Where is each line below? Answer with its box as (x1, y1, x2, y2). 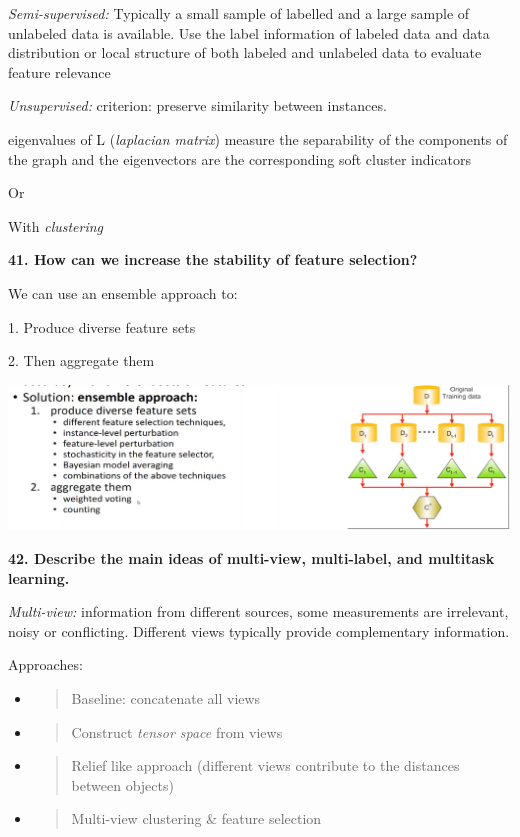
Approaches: (8, 654, 83, 675)
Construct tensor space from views (71, 721, 283, 742)
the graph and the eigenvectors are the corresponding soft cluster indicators (8, 148, 472, 169)
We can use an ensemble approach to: (8, 282, 238, 303)
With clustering (8, 215, 104, 236)
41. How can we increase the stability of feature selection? (8, 249, 418, 270)
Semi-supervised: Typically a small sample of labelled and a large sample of (8, 3, 470, 23)
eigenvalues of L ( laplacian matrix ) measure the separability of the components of (8, 128, 508, 149)
